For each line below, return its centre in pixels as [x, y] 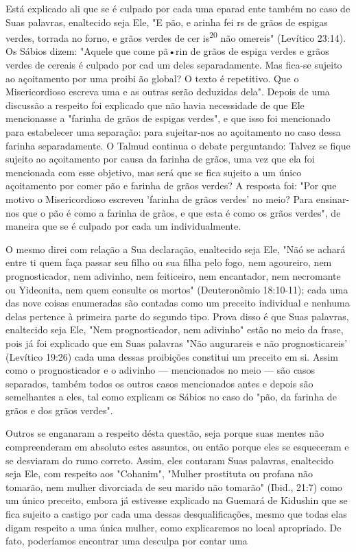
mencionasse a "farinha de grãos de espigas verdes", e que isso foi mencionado [168, 118]
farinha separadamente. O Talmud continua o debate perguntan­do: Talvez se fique [178, 145]
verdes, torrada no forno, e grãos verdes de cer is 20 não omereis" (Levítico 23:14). [176, 37]
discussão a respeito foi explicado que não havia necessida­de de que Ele [155, 105]
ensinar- [333, 199]
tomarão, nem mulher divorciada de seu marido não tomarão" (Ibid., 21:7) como [174, 487]
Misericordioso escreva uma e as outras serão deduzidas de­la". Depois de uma [168, 92]
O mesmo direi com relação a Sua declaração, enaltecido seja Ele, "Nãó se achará [176, 249]
